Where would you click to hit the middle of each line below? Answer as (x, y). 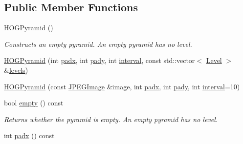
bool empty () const (34, 103)
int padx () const (29, 135)
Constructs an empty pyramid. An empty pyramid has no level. (98, 44)
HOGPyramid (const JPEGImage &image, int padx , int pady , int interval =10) (122, 86)
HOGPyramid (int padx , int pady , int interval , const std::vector (99, 60)
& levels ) (16, 70)
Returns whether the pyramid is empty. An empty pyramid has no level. (111, 119)
